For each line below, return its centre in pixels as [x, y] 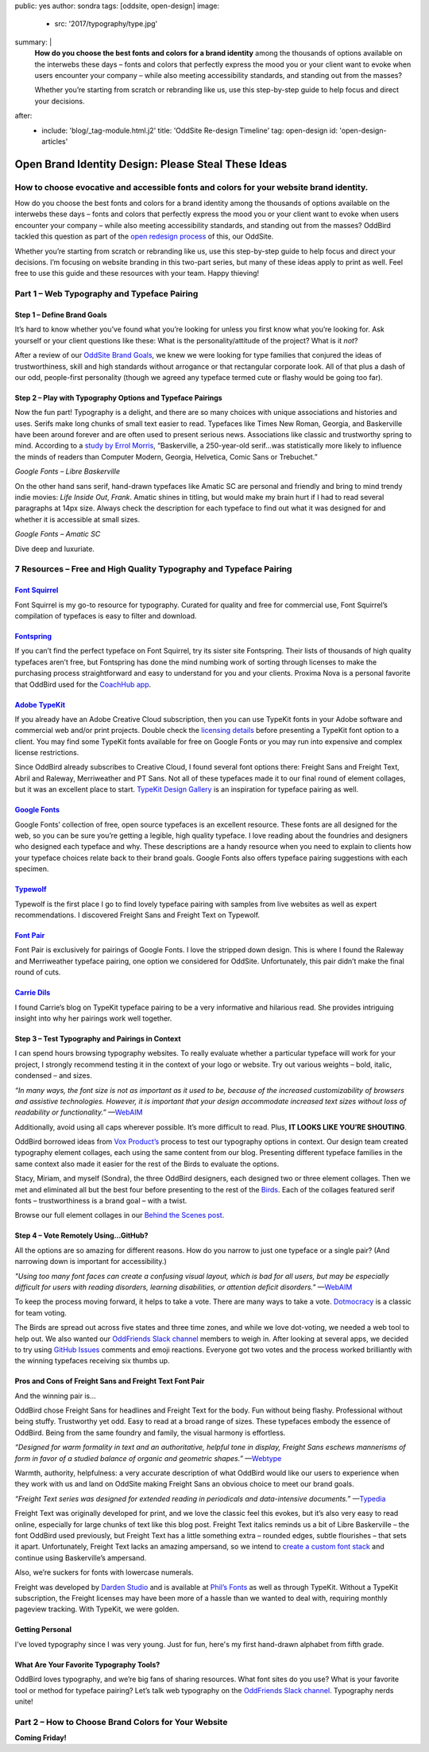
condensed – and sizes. [54, 1076]
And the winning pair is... [56, 1396]
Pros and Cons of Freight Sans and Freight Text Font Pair [110, 1381]
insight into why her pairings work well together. [93, 1018]
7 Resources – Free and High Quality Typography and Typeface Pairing [153, 569]
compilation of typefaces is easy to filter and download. [106, 615]
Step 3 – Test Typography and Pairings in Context [98, 1038]
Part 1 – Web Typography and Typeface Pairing [106, 294]
